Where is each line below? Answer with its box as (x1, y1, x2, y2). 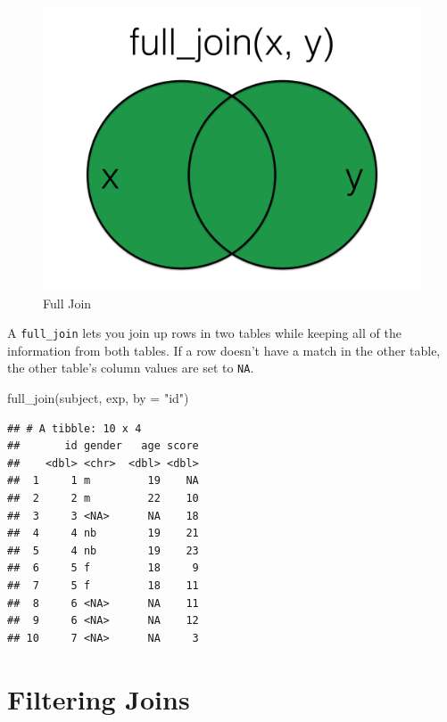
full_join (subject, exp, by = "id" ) (7, 389, 189, 407)
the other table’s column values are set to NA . (7, 358, 254, 377)
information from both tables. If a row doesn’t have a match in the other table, (7, 340, 441, 359)
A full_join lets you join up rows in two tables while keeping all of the (7, 324, 401, 342)
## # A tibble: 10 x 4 (7, 422, 142, 435)
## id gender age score (7, 439, 199, 453)
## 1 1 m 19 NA (7, 474, 199, 488)
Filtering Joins (7, 680, 190, 717)
